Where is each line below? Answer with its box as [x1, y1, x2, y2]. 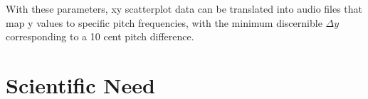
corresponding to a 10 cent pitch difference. [6, 29, 194, 44]
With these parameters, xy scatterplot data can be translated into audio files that [6, 1, 363, 16]
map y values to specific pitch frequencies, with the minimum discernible [6, 15, 322, 30]
